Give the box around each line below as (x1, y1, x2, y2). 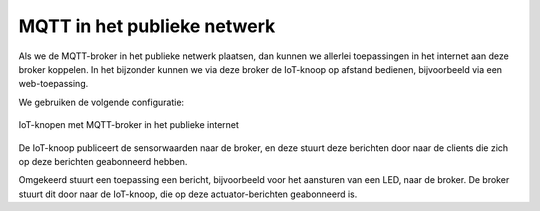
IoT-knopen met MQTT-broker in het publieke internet (18, 119, 240, 131)
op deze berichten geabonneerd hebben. (18, 155, 188, 167)
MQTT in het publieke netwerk (18, 15, 276, 37)
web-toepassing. (18, 78, 89, 90)
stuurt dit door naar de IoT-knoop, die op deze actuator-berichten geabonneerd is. (18, 188, 358, 200)
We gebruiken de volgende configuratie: (18, 96, 185, 108)
